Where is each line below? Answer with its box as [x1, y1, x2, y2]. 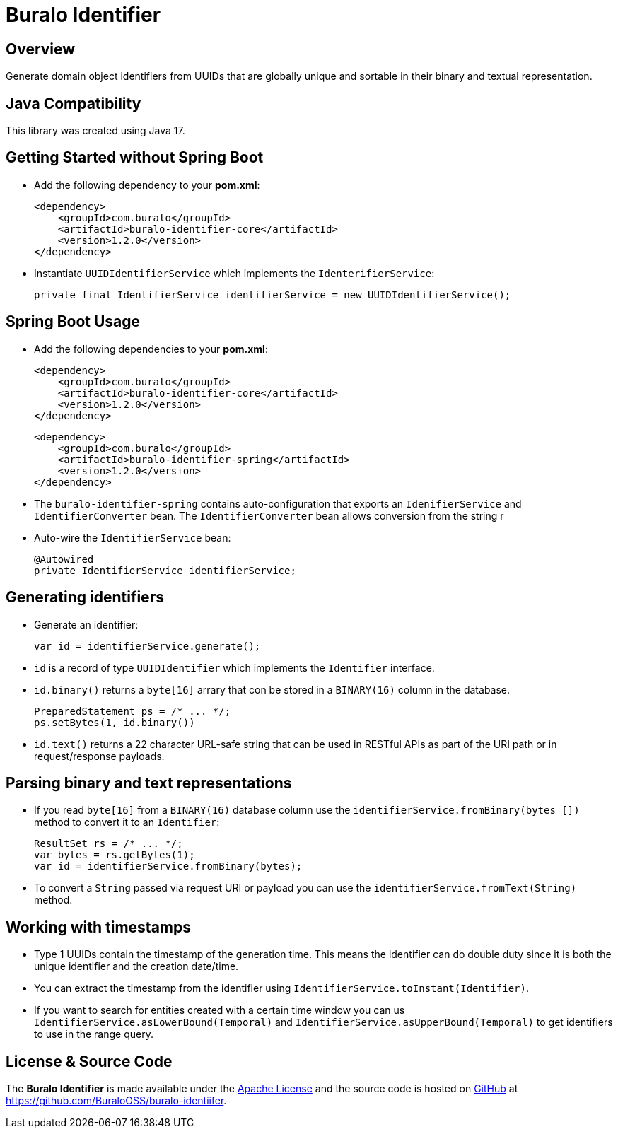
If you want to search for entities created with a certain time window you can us [34, 1004, 405, 1017]
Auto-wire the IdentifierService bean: [34, 531, 231, 544]
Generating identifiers [6, 588, 164, 607]
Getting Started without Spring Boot [6, 148, 264, 167]
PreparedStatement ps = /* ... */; [34, 705, 231, 717]
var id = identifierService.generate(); [34, 640, 261, 652]
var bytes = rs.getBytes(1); [34, 849, 195, 861]
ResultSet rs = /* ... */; [34, 838, 183, 850]
